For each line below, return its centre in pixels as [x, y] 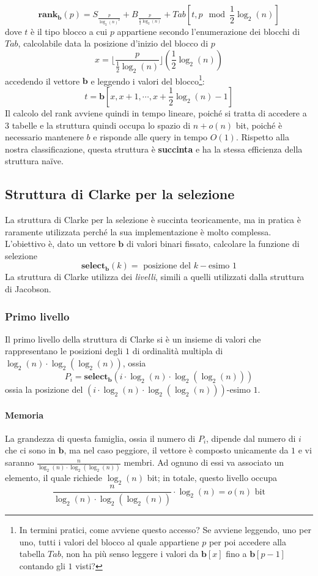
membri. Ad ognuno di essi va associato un [204, 462]
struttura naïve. [34, 161]
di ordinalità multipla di [178, 351]
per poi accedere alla [247, 541]
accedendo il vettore [43, 81]
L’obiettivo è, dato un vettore [60, 244]
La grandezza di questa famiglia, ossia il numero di [100, 438]
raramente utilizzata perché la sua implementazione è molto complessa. [138, 231]
